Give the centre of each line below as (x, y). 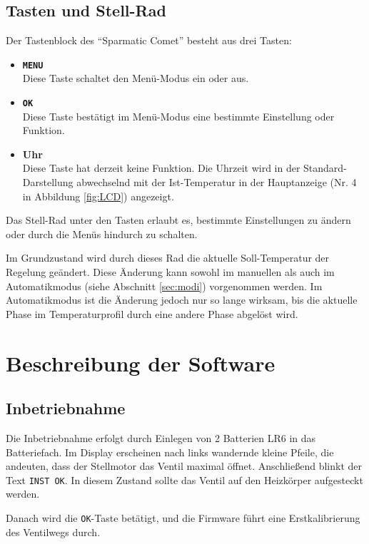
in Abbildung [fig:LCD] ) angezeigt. (98, 196)
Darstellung (48, 182)
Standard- (325, 168)
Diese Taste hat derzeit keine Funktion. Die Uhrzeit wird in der (161, 168)
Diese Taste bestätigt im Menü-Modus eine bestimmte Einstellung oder (178, 116)
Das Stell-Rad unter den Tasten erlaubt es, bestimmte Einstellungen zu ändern (178, 220)
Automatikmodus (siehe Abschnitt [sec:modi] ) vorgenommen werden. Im (164, 286)
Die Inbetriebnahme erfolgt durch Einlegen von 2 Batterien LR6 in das (161, 438)
